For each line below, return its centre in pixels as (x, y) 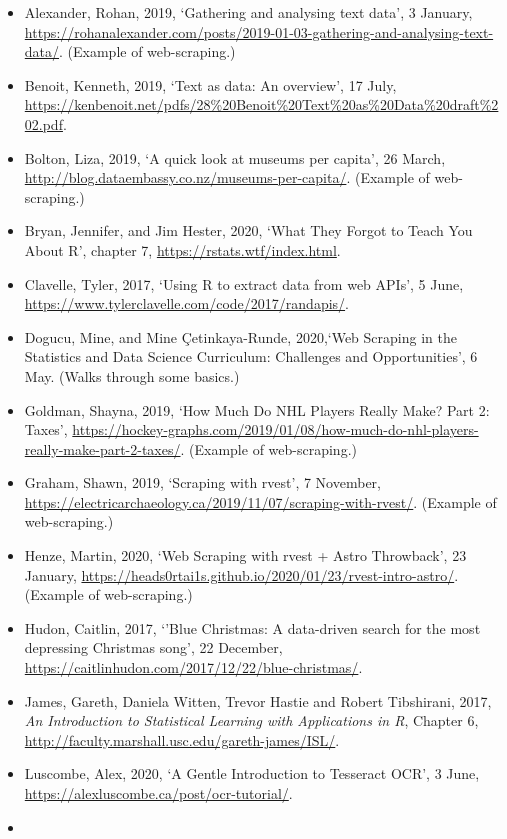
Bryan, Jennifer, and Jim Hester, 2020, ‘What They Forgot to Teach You (248, 230)
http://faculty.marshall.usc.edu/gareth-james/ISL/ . (182, 739)
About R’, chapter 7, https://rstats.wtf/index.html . (182, 249)
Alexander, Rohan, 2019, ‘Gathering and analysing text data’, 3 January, (248, 12)
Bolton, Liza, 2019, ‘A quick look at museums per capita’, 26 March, (235, 157)
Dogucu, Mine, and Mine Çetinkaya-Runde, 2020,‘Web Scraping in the (240, 336)
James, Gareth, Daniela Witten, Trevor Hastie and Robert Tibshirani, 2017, (258, 700)
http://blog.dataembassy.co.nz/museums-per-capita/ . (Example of (227, 177)
